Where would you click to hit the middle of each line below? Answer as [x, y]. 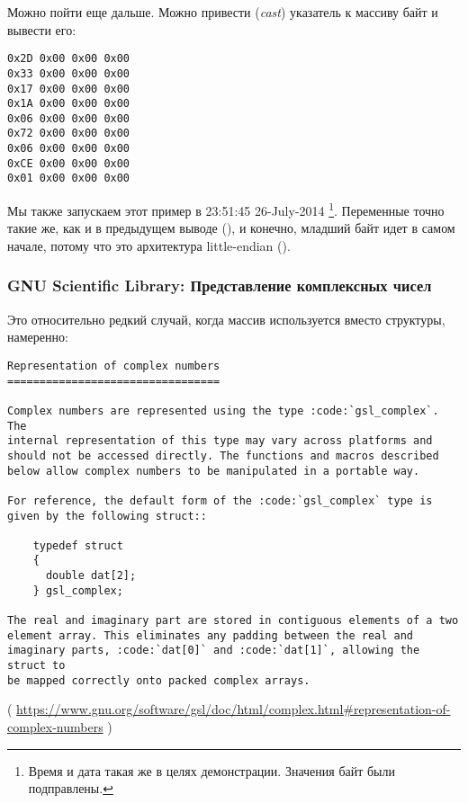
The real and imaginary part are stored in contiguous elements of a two [233, 621]
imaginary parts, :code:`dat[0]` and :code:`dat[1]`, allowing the [214, 651]
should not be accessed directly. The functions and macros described [223, 455]
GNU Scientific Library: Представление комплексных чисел [220, 286]
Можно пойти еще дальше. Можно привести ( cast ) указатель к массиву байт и [223, 12]
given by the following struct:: [107, 516]
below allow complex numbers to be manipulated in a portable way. [214, 471]
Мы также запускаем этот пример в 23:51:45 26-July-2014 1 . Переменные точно [226, 209]
